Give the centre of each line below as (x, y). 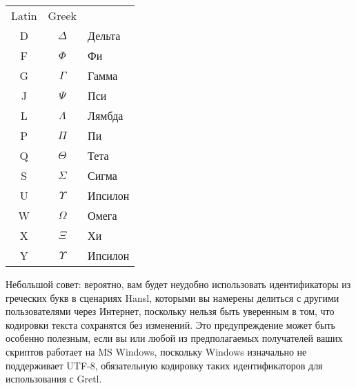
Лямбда (106, 115)
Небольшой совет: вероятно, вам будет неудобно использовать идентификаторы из (178, 284)
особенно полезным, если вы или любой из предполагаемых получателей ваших (174, 338)
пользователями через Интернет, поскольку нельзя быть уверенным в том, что (170, 311)
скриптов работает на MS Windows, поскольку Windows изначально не (156, 351)
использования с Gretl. (54, 379)
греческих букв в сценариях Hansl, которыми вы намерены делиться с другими (172, 297)
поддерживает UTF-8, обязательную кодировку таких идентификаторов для (164, 365)
